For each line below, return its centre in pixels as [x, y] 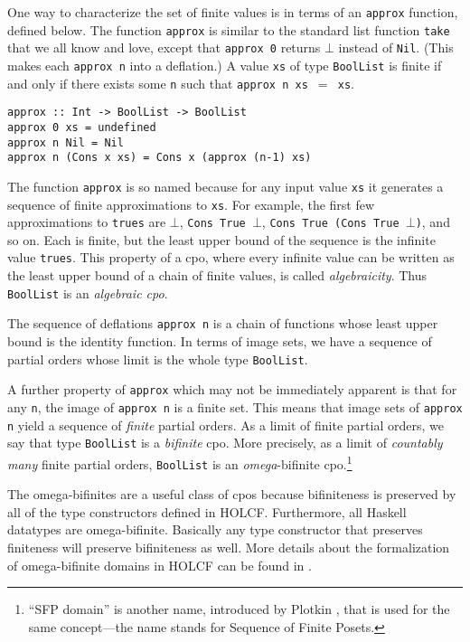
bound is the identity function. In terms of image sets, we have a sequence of [220, 341]
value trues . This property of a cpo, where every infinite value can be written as [231, 257]
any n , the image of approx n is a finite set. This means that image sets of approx [235, 406]
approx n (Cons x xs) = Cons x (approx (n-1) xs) [160, 158]
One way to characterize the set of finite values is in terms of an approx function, [233, 12]
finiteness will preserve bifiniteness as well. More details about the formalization [229, 547]
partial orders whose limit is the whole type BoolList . [158, 359]
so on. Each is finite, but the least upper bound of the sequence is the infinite [221, 239]
